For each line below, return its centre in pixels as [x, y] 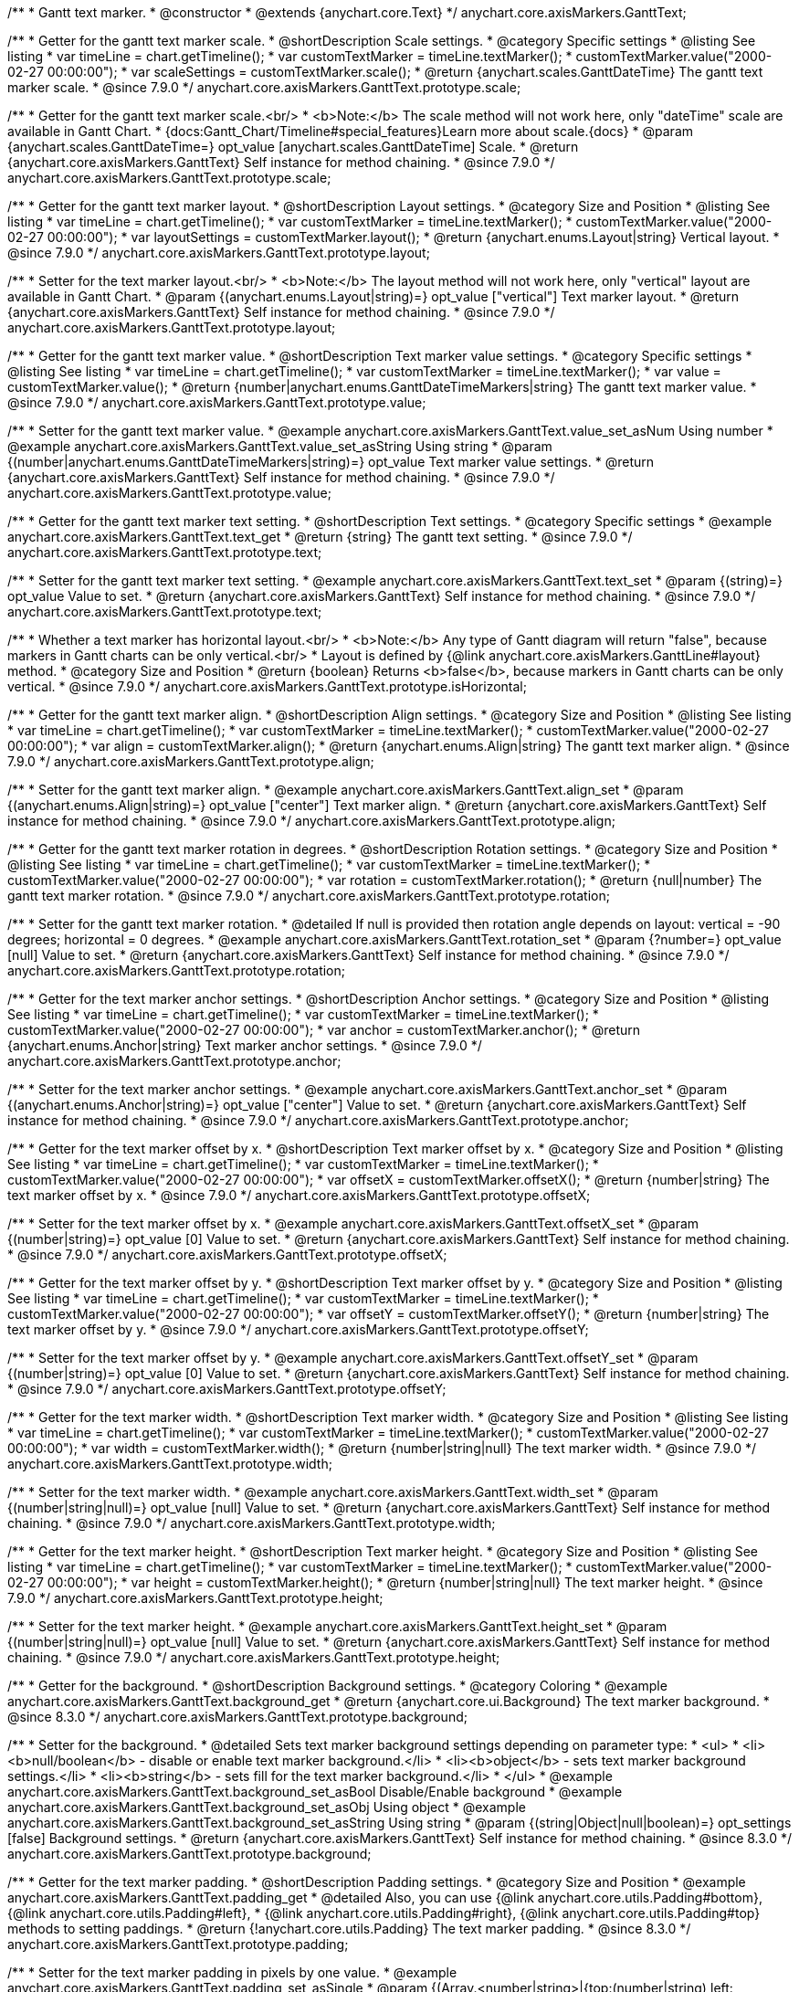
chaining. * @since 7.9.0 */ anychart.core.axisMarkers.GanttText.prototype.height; [254, 1657]
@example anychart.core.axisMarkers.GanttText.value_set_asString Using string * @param [280, 446]
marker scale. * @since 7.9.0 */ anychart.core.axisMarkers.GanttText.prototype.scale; [264, 87]
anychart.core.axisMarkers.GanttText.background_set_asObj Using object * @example [267, 1807]
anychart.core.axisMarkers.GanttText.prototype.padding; [178, 1944]
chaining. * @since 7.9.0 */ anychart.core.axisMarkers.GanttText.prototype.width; [252, 1523]
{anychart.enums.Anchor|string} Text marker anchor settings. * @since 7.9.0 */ [245, 1045]
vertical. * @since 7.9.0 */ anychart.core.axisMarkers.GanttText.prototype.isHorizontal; [267, 686]
